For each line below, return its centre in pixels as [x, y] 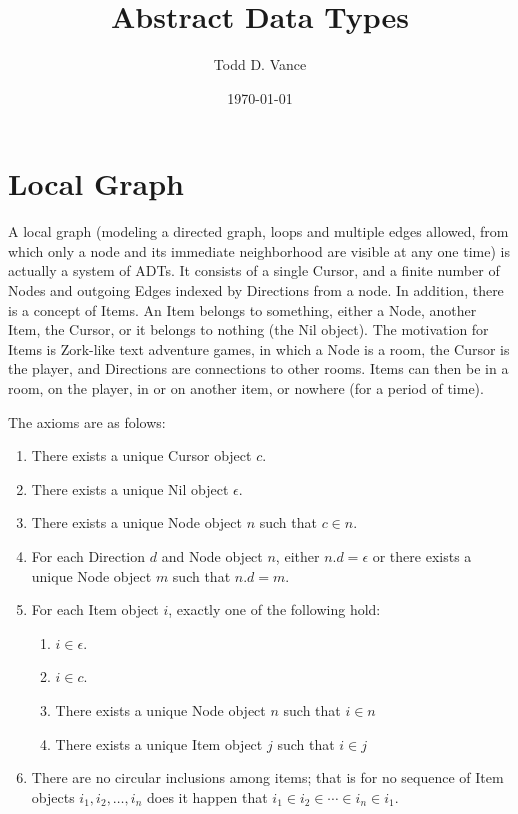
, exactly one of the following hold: [274, 609]
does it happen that [207, 796]
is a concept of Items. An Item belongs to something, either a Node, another [242, 309]
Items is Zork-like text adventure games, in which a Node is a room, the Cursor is [259, 348]
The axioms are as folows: [87, 421]
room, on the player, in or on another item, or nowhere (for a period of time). [246, 388]
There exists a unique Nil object [130, 488]
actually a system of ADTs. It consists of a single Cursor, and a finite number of [254, 270]
